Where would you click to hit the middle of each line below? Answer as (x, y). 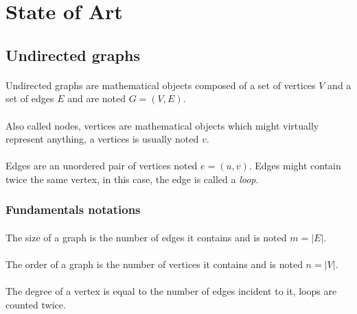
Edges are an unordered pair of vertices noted (102, 166)
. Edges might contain (295, 166)
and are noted (97, 98)
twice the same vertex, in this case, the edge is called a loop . (132, 179)
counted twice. (36, 304)
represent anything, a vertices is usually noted (102, 139)
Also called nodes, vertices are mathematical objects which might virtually (162, 125)
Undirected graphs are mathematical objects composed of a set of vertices (161, 85)
